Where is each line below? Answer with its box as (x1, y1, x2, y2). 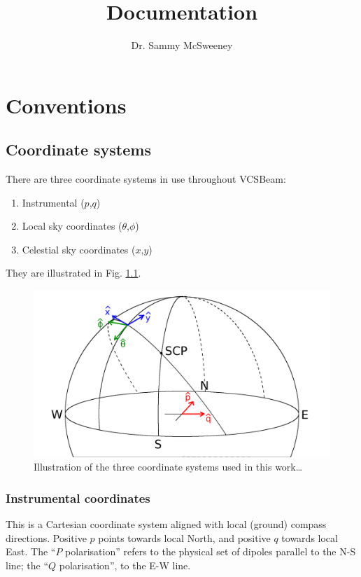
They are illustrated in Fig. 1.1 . (6, 265, 141, 280)
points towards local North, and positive (98, 530, 271, 545)
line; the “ (6, 557, 49, 572)
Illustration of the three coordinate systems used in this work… (34, 459, 303, 474)
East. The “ (6, 544, 56, 559)
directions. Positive (6, 530, 87, 545)
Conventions (6, 90, 127, 119)
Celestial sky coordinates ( (22, 242, 136, 256)
